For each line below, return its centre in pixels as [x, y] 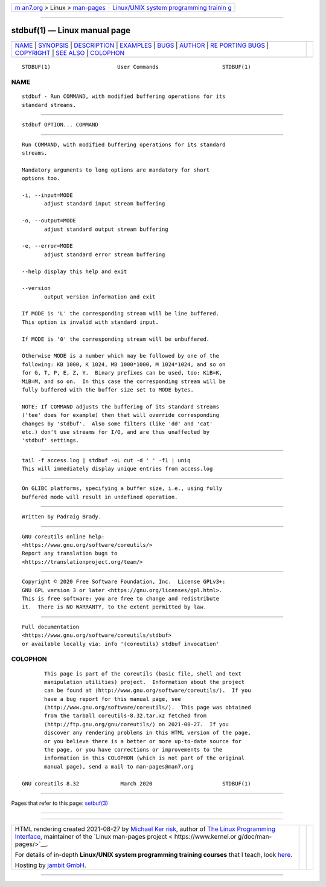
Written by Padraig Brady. [62, 517]
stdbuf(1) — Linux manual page [71, 31]
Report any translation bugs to [70, 553]
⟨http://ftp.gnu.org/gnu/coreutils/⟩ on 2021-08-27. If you [136, 724]
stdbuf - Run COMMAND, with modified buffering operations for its [124, 96]
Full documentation [51, 627]
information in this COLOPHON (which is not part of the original [145, 758]
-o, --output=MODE [49, 221]
